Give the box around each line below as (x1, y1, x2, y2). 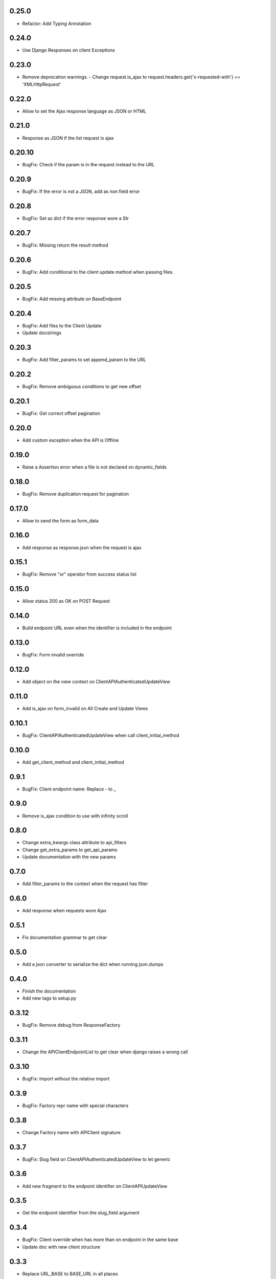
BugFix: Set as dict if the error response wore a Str (22, 215, 129, 222)
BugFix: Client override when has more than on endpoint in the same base (22, 1237, 178, 1243)
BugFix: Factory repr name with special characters (22, 1102, 129, 1109)
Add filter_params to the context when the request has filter (22, 880, 148, 887)
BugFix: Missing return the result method (22, 242, 108, 248)
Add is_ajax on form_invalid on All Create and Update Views (22, 705, 148, 711)
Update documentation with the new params (22, 854, 116, 860)
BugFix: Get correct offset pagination (22, 410, 101, 416)
